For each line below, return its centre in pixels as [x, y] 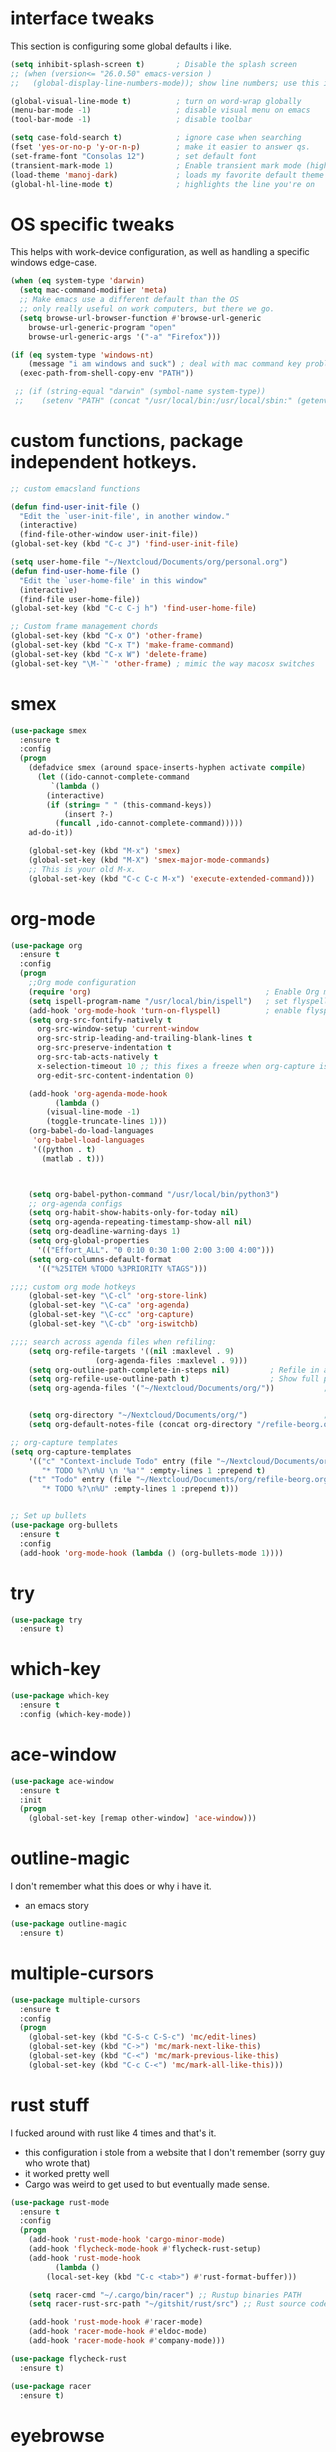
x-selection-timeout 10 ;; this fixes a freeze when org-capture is [182, 1066]
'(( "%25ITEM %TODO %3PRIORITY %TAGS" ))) [122, 1268]
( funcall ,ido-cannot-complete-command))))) [149, 823]
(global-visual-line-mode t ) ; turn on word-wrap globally [156, 101]
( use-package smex [48, 730]
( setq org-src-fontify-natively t [100, 1020]
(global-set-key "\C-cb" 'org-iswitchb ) [113, 1324]
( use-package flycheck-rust [69, 2358]
